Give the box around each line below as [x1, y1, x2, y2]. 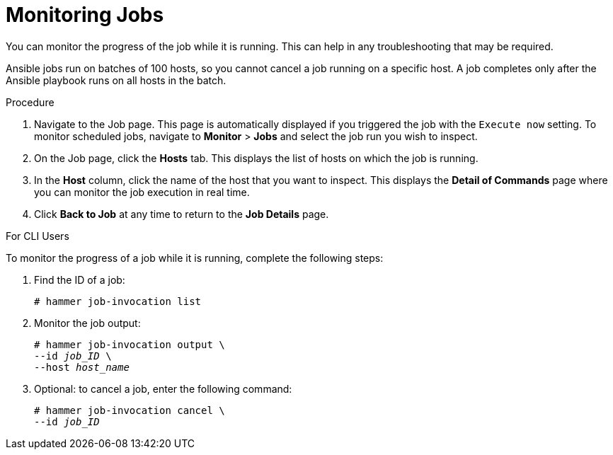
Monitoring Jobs [6, 3, 164, 27]
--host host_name [34, 361, 130, 373]
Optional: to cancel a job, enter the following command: [34, 382, 292, 395]
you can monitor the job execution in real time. [34, 185, 250, 198]
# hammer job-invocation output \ [34, 338, 225, 350]
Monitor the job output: [34, 316, 141, 329]
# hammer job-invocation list [34, 295, 202, 307]
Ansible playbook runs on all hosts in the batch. [6, 74, 227, 86]
